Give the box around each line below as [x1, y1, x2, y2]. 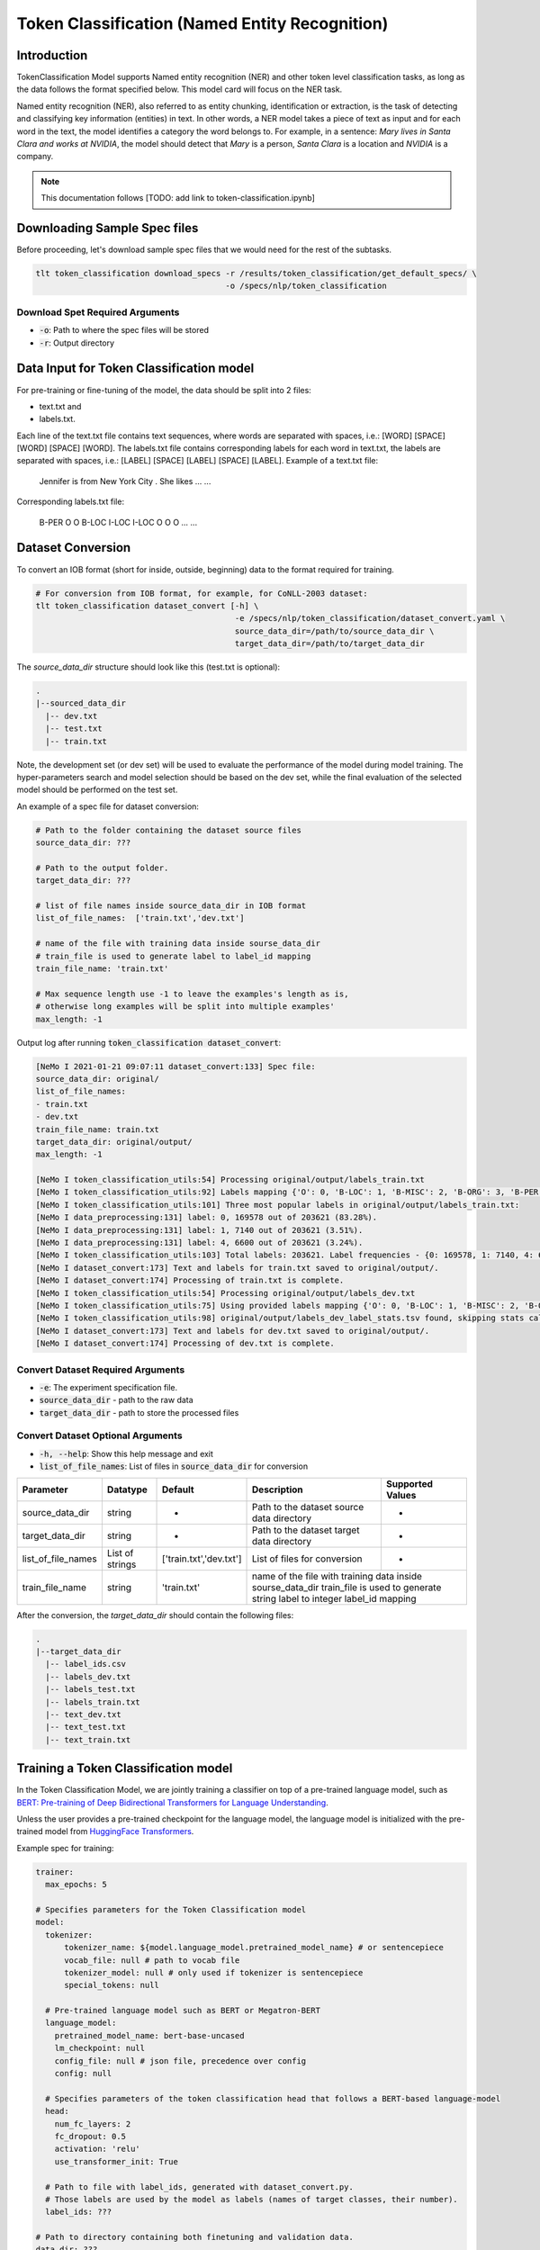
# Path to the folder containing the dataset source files [35, 824, 301, 835]
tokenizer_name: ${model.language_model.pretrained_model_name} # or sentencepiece [64, 1942, 445, 1953]
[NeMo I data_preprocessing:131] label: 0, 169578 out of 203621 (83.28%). [35, 1212, 378, 1223]
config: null [54, 2068, 112, 2079]
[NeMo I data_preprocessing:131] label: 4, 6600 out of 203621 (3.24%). [35, 1237, 364, 1248]
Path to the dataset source [252, 1500, 364, 1513]
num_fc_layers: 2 [54, 2119, 131, 2128]
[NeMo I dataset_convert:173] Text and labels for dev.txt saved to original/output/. [35, 1326, 430, 1336]
